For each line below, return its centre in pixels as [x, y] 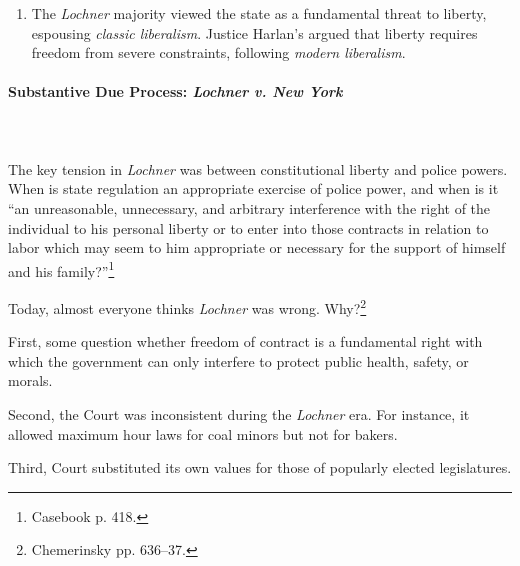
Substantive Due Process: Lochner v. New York [175, 91]
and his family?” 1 [61, 269]
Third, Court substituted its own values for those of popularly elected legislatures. [260, 467]
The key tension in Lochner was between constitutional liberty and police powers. [258, 168]
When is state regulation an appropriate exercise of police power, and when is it [253, 188]
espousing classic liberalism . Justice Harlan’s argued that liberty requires [254, 32]
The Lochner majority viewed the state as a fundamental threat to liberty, [259, 13]
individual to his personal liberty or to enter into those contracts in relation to [248, 227]
